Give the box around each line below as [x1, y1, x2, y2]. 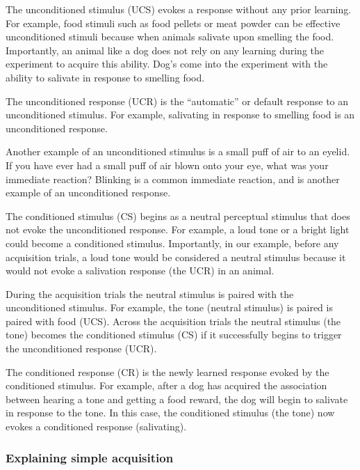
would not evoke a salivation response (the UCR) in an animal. [6, 263, 275, 278]
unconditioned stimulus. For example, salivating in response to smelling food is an [6, 107, 355, 122]
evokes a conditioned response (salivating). [6, 419, 187, 434]
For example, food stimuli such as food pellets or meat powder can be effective [6, 15, 341, 30]
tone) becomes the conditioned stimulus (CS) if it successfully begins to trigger [6, 327, 342, 342]
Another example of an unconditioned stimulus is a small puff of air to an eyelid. [6, 144, 350, 159]
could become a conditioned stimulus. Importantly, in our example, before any [6, 235, 339, 250]
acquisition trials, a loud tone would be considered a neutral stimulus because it [6, 249, 346, 264]
